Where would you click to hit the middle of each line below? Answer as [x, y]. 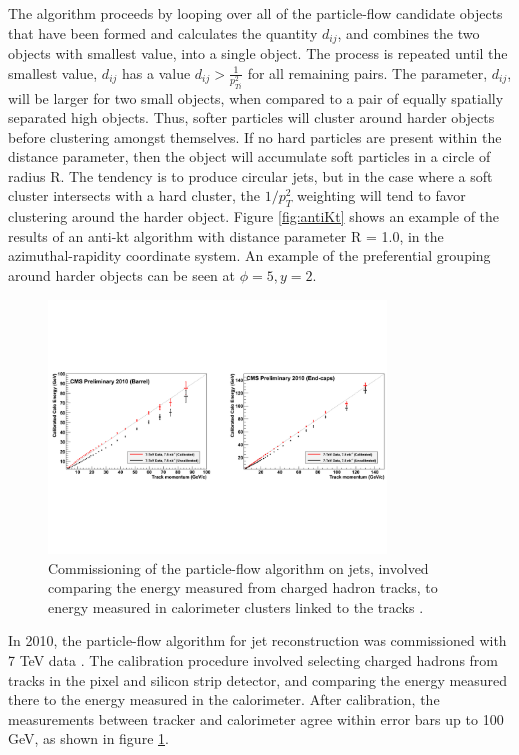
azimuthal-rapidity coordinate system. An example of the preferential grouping [249, 255]
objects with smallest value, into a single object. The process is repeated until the [258, 53]
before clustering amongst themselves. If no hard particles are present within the [255, 136]
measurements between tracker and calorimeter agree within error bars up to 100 [256, 718]
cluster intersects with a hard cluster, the [134, 195]
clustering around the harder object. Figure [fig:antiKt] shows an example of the [254, 216]
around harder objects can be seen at [121, 275]
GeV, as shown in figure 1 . [88, 738]
